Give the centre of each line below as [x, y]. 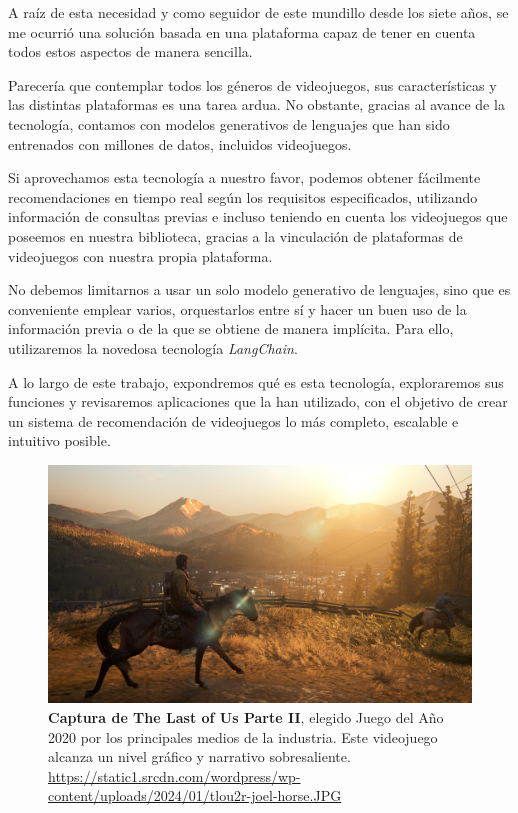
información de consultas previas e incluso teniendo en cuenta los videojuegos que [258, 216]
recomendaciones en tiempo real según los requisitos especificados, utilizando [243, 196]
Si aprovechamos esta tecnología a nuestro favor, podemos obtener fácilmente [244, 177]
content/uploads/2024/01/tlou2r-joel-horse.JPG [195, 795]
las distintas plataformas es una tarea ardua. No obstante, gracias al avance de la [256, 104]
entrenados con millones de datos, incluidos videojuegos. [180, 143]
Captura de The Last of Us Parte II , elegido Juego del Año [246, 716]
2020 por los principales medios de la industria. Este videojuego [243, 736]
